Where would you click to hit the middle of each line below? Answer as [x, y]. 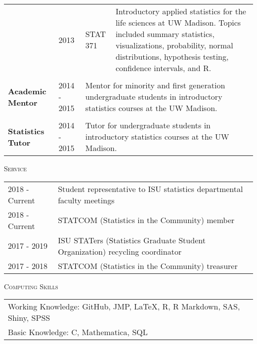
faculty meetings [86, 200]
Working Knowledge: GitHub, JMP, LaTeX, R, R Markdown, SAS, [124, 306]
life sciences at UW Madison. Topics [178, 22]
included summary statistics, [165, 34]
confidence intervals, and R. [163, 68]
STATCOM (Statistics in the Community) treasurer [148, 266]
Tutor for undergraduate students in [148, 125]
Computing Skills [31, 286]
